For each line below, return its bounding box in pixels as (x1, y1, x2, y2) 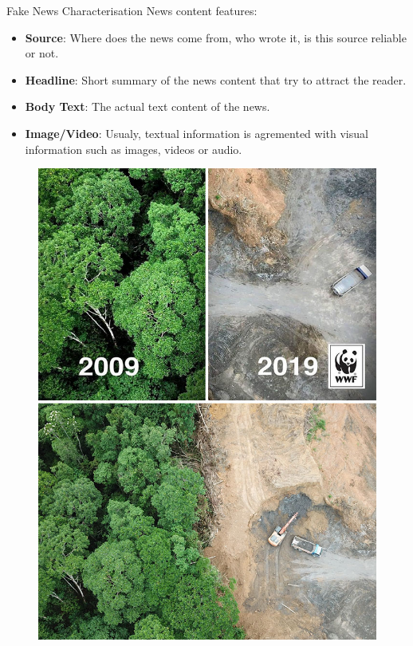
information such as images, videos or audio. (25, 140, 242, 157)
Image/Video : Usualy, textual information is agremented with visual (25, 124, 368, 141)
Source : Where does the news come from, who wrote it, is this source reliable (25, 29, 407, 45)
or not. (25, 45, 59, 61)
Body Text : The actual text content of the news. (25, 98, 270, 115)
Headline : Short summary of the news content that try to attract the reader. (25, 71, 407, 88)
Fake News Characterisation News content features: (6, 2, 258, 18)
